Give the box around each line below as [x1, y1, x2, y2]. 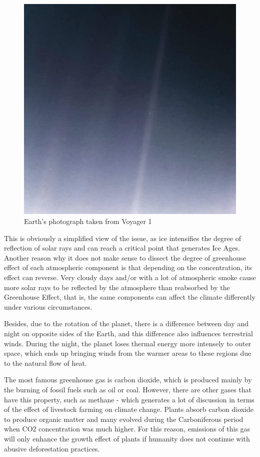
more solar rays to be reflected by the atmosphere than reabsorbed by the [4, 282, 230, 292]
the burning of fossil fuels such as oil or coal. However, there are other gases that [4, 384, 252, 394]
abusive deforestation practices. [4, 443, 100, 453]
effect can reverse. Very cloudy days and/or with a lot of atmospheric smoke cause [4, 272, 256, 282]
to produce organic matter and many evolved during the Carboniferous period [4, 413, 243, 424]
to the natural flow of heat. [4, 357, 87, 368]
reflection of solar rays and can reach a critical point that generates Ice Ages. [4, 243, 240, 253]
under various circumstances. [4, 301, 92, 312]
